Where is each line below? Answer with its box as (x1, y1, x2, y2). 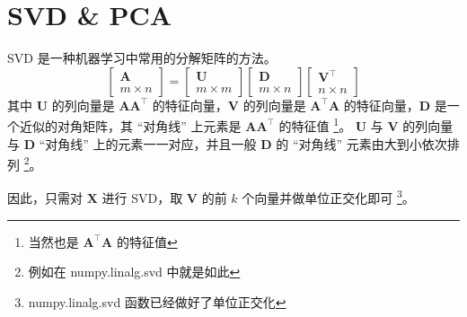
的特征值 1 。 (278, 114, 352, 135)
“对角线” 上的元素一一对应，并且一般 (39, 134, 257, 153)
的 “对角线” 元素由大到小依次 (276, 134, 447, 153)
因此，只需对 (7, 189, 83, 207)
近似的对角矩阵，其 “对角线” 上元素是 (19, 116, 242, 135)
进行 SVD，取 (101, 189, 183, 207)
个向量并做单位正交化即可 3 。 (242, 186, 415, 207)
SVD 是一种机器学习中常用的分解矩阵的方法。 (7, 48, 277, 67)
